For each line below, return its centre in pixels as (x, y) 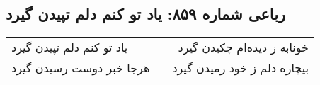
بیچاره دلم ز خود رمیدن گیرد (240, 68)
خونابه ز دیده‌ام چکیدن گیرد (243, 47)
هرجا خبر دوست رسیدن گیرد (81, 68)
